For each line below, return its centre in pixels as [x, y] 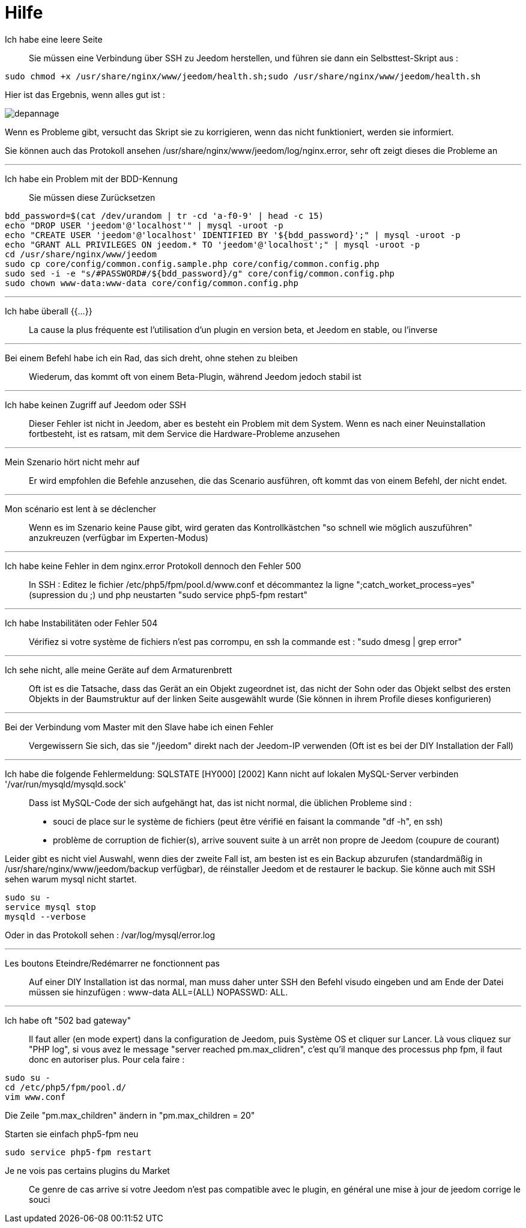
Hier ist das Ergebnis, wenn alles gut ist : [85, 94]
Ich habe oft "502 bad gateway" [68, 1020]
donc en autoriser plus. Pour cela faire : [107, 1059]
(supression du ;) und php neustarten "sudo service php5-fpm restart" [168, 594]
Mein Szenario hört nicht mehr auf [72, 462]
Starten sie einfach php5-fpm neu [72, 1134]
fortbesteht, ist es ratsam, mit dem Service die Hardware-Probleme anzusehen [184, 433]
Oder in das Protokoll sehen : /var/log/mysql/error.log [110, 935]
